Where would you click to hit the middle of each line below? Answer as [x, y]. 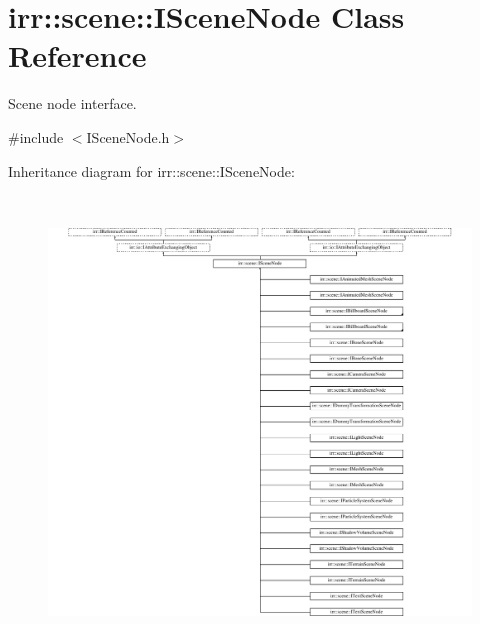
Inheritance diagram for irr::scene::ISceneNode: [151, 170]
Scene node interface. [72, 103]
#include [36, 136]
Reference [77, 55]
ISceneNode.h [128, 136]
